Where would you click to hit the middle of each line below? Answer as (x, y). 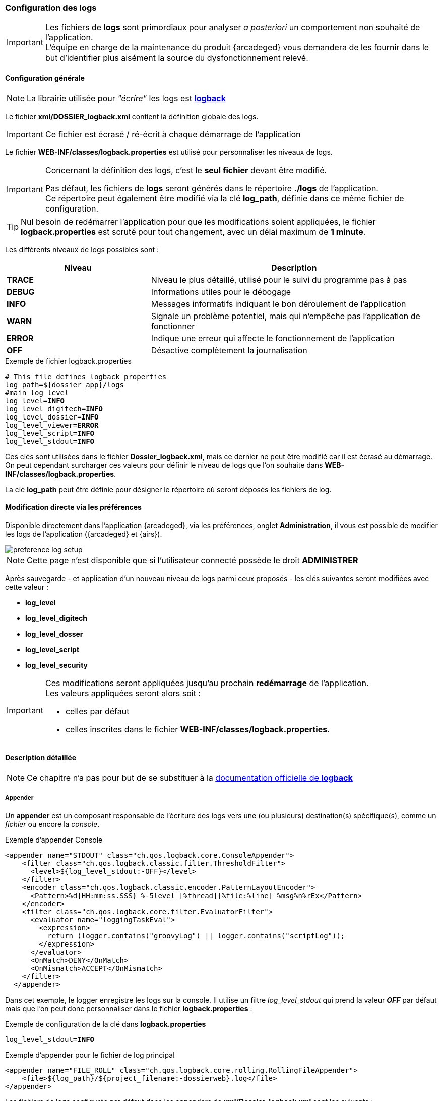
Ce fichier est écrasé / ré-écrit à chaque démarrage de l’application (173, 134)
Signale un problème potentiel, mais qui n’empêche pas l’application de (286, 316)
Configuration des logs (51, 8)
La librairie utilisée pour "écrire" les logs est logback (126, 98)
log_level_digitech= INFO (54, 409)
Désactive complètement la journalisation (229, 350)
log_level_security (56, 665)
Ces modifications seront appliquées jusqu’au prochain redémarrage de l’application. (207, 683)
